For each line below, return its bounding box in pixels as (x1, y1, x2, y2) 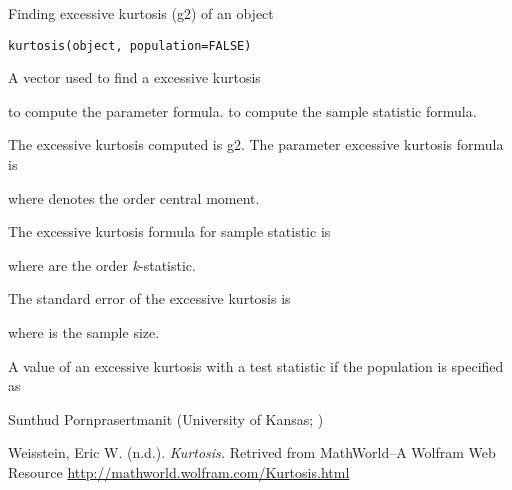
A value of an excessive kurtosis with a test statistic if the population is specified (8, 355, 504, 376)
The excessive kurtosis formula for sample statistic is (8, 221, 331, 242)
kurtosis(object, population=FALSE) (8, 38, 252, 53)
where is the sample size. (8, 322, 160, 342)
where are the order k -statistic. (8, 254, 196, 275)
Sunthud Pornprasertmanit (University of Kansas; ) (8, 408, 324, 429)
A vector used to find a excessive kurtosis (8, 67, 261, 88)
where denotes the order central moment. (8, 187, 260, 208)
